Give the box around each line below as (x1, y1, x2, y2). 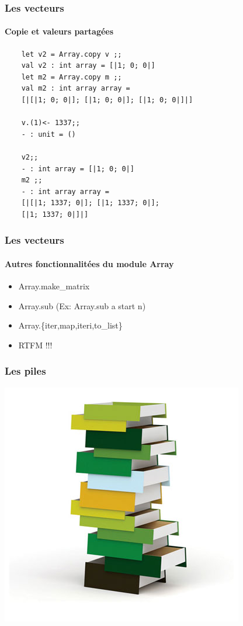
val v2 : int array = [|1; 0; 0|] (21, 61, 155, 70)
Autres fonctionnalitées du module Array (5, 257, 174, 269)
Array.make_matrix (18, 280, 90, 292)
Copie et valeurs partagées (5, 25, 114, 37)
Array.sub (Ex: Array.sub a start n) (18, 299, 146, 312)
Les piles (5, 364, 46, 378)
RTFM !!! (18, 338, 53, 351)
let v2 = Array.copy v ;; (21, 50, 122, 58)
